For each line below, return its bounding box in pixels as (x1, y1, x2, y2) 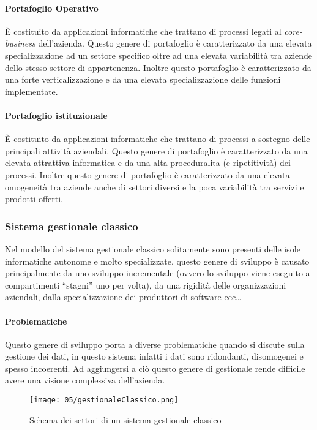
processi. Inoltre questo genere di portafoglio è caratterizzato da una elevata (5, 168, 290, 181)
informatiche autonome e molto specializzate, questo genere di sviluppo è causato (5, 254, 310, 267)
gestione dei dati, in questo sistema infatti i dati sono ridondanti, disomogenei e (5, 350, 304, 363)
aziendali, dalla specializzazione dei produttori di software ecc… (5, 290, 242, 303)
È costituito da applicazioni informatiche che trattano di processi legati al (5, 25, 282, 37)
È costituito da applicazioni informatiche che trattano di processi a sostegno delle (5, 132, 310, 145)
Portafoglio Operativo (5, 1, 99, 14)
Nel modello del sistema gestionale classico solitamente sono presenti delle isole (5, 242, 300, 255)
